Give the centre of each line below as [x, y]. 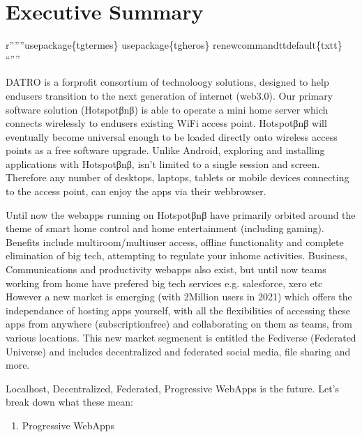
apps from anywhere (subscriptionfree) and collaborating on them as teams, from [179, 324]
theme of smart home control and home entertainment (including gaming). [165, 228]
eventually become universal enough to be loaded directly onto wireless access [172, 136]
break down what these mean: [69, 402]
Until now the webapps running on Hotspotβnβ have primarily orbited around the [181, 214]
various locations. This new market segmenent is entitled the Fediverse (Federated [181, 337]
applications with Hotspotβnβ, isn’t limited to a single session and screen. [163, 163]
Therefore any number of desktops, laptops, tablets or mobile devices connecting [178, 177]
